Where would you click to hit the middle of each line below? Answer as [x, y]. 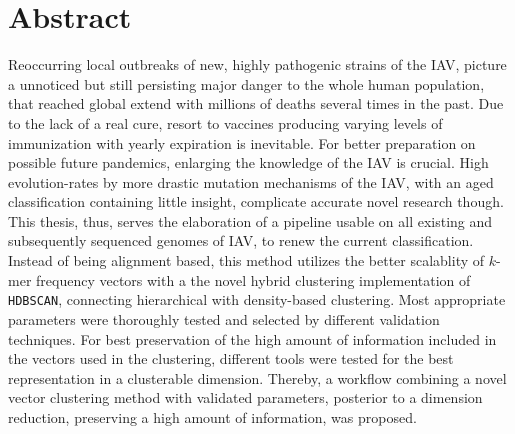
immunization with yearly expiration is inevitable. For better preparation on [242, 142]
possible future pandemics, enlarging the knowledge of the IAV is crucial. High [248, 162]
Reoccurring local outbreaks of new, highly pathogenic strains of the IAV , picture [257, 64]
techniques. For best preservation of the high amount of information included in [252, 338]
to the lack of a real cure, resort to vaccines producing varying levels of [225, 122]
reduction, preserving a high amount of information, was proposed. [212, 416]
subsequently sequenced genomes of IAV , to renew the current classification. [241, 240]
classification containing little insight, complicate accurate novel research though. [256, 201]
